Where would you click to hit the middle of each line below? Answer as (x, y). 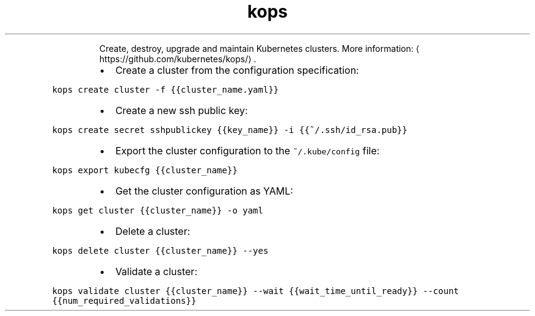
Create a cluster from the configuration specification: (237, 70)
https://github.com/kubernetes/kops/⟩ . (178, 59)
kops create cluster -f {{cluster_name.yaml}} (166, 89)
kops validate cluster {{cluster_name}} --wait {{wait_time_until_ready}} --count (256, 291)
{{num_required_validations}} (124, 300)
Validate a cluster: (156, 271)
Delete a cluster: (153, 231)
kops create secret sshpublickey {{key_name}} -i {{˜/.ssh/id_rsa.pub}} (230, 130)
